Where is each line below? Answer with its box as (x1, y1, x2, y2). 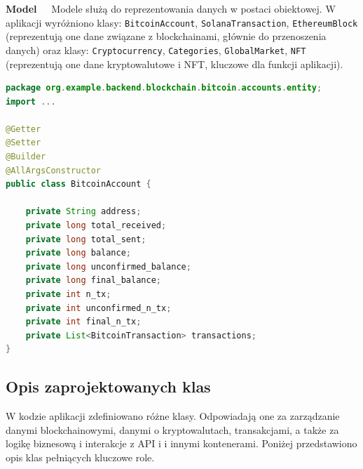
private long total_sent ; (25, 234, 146, 244)
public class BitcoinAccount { (6, 179, 151, 190)
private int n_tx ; (25, 289, 111, 299)
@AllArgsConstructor (6, 165, 102, 176)
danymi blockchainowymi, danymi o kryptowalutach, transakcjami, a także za (6, 422, 339, 437)
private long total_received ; (25, 220, 167, 231)
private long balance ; (25, 248, 132, 258)
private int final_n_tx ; (25, 317, 142, 327)
